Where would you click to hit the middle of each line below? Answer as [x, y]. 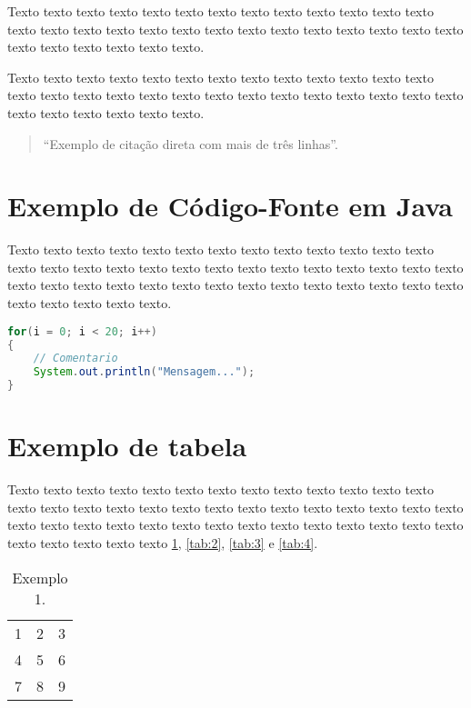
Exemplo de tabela [127, 446]
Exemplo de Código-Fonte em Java [230, 206]
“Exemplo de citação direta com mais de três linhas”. [190, 143]
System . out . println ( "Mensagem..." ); [144, 372]
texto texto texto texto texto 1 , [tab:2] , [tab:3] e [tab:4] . [163, 542]
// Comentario [75, 359]
